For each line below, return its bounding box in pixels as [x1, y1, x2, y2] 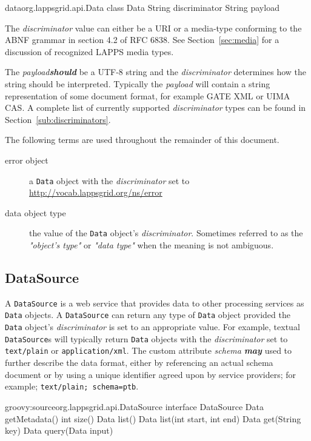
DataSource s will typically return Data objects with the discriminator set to [5, 332, 288, 345]
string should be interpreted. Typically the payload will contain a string [5, 77, 270, 90]
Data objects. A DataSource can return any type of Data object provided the [5, 308, 290, 321]
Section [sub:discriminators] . [5, 113, 111, 125]
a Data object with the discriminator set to [29, 174, 190, 187]
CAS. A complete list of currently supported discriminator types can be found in [5, 101, 306, 114]
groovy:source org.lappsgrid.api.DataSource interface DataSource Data [5, 400, 264, 413]
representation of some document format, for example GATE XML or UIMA [5, 89, 290, 102]
